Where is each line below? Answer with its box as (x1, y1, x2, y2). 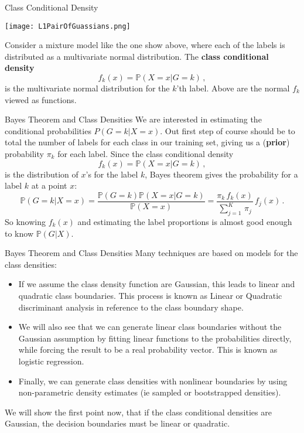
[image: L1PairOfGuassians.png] (5, 22, 131, 30)
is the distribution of (5, 168, 78, 180)
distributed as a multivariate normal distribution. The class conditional (5, 50, 269, 62)
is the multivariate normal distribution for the (5, 82, 170, 94)
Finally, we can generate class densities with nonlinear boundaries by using (18, 374, 288, 387)
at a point (31, 179, 67, 192)
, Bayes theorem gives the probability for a (145, 168, 298, 180)
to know (5, 227, 33, 239)
